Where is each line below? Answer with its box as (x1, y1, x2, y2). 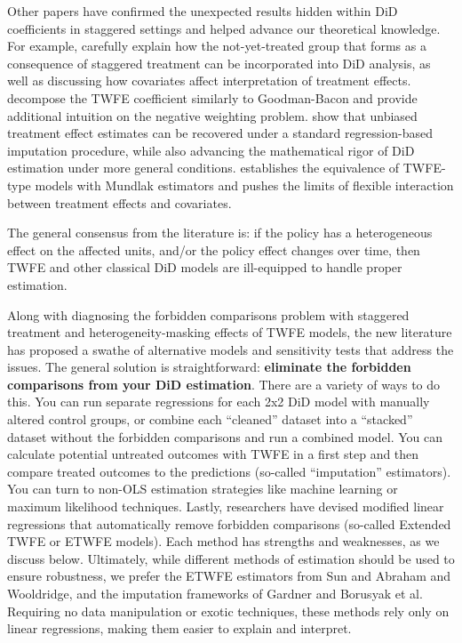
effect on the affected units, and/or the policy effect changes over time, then (7, 240, 420, 259)
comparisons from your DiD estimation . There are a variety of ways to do (7, 374, 441, 393)
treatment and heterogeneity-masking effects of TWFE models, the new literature (7, 323, 452, 342)
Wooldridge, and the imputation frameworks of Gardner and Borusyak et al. (7, 584, 423, 602)
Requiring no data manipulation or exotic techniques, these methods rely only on (7, 601, 450, 620)
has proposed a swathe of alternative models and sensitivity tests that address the (7, 340, 454, 358)
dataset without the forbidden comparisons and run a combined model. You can (7, 427, 442, 446)
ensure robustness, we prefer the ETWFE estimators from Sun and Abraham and (7, 567, 451, 585)
